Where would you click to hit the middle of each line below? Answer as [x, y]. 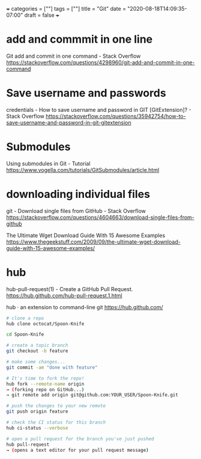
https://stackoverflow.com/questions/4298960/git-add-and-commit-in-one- [100, 62]
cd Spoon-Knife [25, 334]
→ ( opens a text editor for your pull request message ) [77, 450]
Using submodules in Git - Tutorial [49, 163]
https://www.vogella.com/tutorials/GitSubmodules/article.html [83, 170]
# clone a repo [25, 318]
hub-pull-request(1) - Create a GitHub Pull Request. [70, 289]
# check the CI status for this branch [56, 423]
